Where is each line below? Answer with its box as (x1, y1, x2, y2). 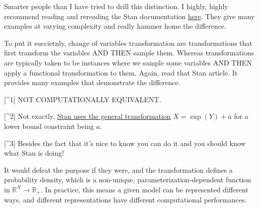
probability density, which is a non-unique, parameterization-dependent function (4, 174, 251, 185)
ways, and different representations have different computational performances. (4, 194, 247, 205)
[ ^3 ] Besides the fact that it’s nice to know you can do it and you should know (4, 137, 246, 148)
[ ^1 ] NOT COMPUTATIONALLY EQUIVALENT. (4, 94, 161, 104)
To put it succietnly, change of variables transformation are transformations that (4, 37, 252, 48)
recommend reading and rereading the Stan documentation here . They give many (4, 11, 255, 21)
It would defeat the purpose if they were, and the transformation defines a (4, 164, 233, 175)
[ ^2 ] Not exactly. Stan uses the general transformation (4, 111, 171, 121)
